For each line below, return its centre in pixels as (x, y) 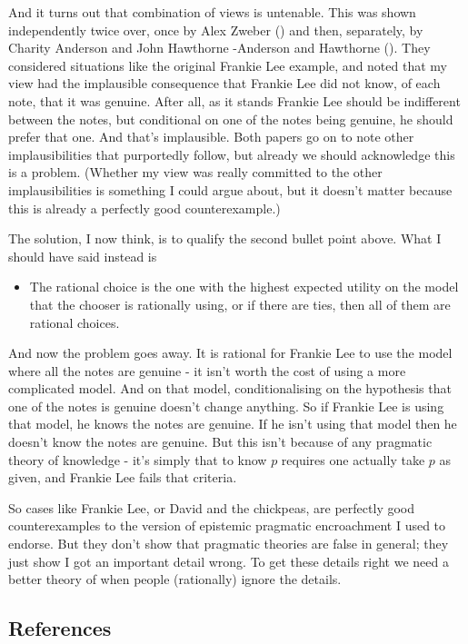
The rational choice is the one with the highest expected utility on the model (244, 287)
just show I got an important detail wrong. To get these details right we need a (229, 561)
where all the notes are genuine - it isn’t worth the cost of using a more (207, 370)
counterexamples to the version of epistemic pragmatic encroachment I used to (227, 525)
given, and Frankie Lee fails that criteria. (123, 477)
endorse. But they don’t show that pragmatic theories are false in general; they (229, 544)
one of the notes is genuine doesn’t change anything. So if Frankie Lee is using (226, 406)
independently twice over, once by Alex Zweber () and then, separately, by (216, 30)
